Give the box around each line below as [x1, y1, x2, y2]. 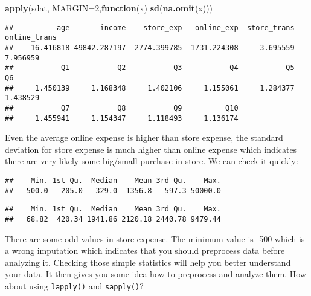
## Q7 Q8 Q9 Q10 [5, 103, 239, 112]
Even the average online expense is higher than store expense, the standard [5, 131, 283, 144]
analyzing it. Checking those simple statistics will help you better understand [5, 256, 291, 268]
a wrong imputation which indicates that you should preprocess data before [5, 244, 285, 257]
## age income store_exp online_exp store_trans [5, 23, 295, 32]
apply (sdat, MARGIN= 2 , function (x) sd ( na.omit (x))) [5, 2, 213, 14]
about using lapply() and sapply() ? [5, 279, 144, 292]
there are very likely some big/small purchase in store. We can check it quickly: [5, 155, 298, 167]
